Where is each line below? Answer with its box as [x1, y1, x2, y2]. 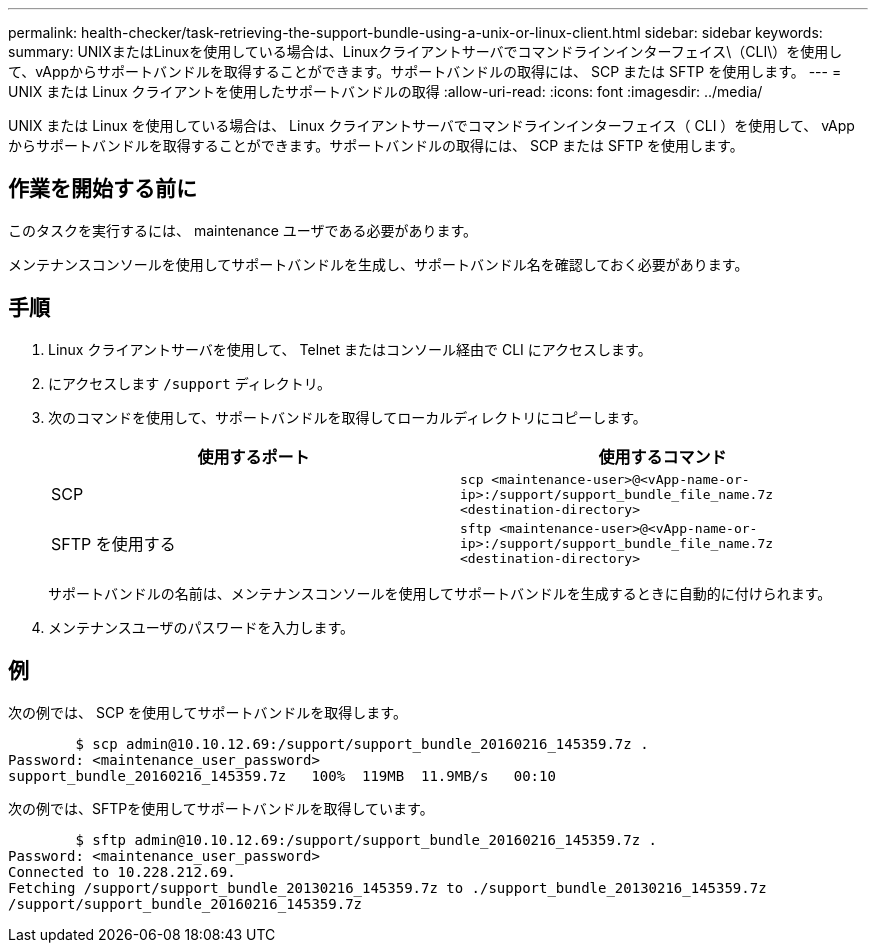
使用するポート [197, 446, 310, 467]
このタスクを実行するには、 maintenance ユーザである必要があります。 [8, 221, 478, 239]
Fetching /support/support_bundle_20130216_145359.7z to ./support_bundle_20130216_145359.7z [8, 879, 767, 896]
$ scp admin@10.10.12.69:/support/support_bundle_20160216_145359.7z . [75, 735, 649, 752]
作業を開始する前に [8, 176, 197, 202]
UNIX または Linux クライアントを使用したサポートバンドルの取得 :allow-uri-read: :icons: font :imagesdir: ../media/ [8, 83, 763, 100]
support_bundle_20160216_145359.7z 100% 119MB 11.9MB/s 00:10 [8, 767, 556, 784]
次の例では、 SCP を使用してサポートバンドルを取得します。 [8, 703, 407, 721]
